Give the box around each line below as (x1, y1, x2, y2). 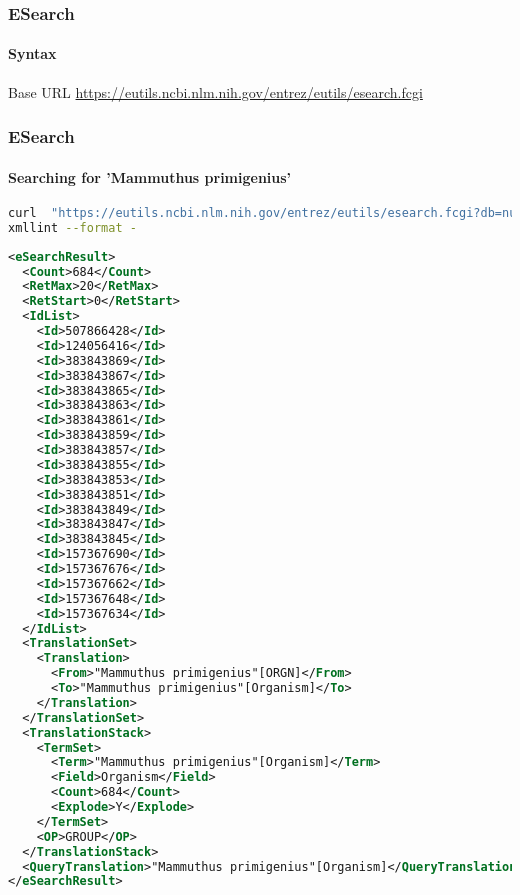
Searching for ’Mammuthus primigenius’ (8, 166, 292, 187)
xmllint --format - (8, 220, 137, 235)
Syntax (8, 43, 57, 64)
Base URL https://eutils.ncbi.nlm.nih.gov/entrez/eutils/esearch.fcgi (8, 81, 423, 102)
